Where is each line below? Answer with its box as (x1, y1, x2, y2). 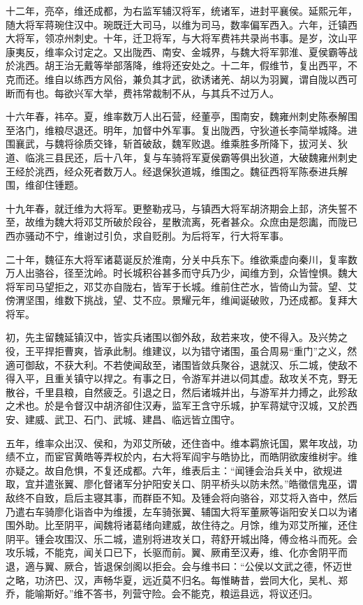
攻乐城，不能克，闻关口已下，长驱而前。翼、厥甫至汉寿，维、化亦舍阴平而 (6, 545, 348, 560)
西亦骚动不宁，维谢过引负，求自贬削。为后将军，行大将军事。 (6, 228, 289, 242)
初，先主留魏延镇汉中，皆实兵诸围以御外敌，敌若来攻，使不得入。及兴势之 (6, 330, 348, 344)
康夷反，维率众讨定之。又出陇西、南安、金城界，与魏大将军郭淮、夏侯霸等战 (6, 44, 357, 59)
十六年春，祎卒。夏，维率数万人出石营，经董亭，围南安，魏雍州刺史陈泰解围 (6, 109, 357, 124)
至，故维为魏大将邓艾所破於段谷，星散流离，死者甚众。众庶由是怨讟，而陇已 (6, 214, 357, 229)
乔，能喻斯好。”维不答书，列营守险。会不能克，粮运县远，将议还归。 (6, 586, 318, 601)
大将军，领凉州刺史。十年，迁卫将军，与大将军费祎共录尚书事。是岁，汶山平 (6, 31, 357, 45)
